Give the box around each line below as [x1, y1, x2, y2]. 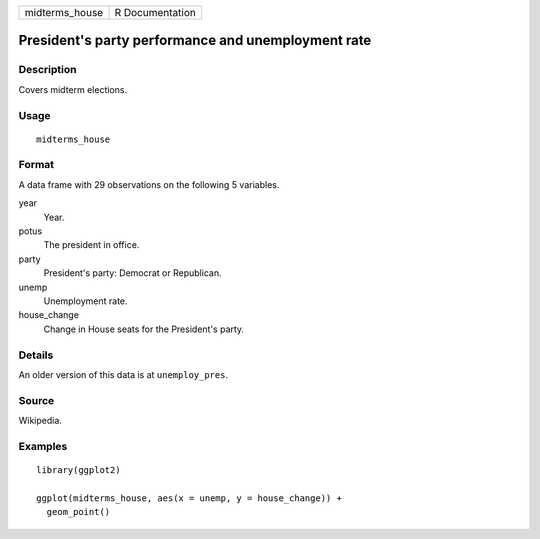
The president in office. [43, 239, 140, 251]
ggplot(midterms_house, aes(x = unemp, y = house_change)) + [36, 492, 342, 504]
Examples [18, 439, 68, 453]
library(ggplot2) [36, 465, 121, 475]
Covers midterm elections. [18, 83, 128, 95]
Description [18, 63, 77, 77]
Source [18, 393, 55, 407]
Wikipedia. [18, 415, 62, 427]
